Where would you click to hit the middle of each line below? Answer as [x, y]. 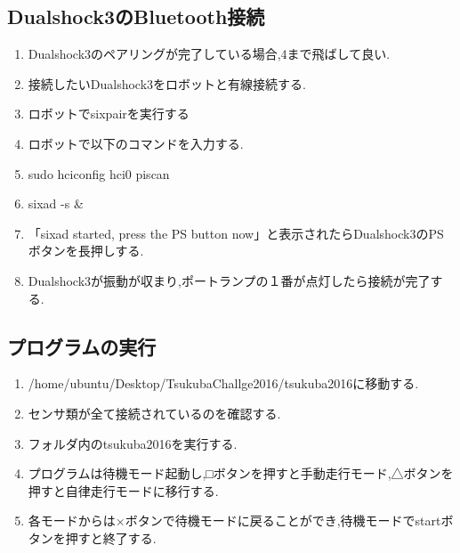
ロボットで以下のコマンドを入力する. [136, 143]
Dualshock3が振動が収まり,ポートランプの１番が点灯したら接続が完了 [229, 280]
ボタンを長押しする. [86, 251]
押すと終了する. [111, 537]
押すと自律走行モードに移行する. [123, 490]
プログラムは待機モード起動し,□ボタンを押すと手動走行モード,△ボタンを [241, 473]
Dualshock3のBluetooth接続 [136, 16]
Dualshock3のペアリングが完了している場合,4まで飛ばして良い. [209, 54]
